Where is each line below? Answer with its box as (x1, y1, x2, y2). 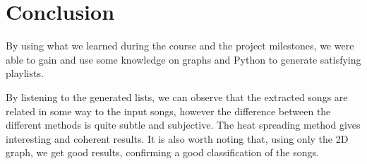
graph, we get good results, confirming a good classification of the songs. (6, 145, 319, 160)
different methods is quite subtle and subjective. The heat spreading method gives (6, 117, 361, 132)
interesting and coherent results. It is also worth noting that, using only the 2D (6, 131, 349, 146)
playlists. (6, 66, 44, 81)
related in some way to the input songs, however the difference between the (6, 103, 331, 118)
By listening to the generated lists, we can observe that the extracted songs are (6, 89, 348, 104)
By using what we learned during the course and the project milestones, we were (6, 38, 354, 53)
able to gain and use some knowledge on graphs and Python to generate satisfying (6, 52, 361, 66)
